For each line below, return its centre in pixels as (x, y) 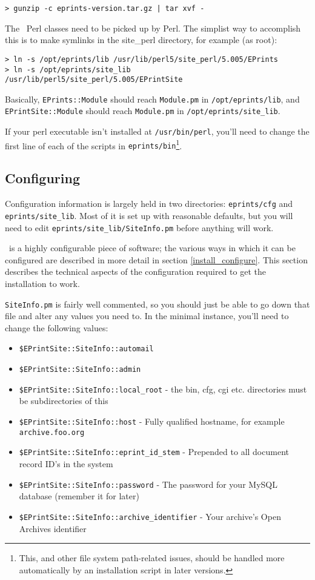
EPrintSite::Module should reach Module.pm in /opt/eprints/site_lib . (143, 111)
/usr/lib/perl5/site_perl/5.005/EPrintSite (94, 80)
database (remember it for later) (79, 496)
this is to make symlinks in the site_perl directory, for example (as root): (141, 40)
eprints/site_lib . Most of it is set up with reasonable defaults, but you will (149, 215)
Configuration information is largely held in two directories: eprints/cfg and (149, 204)
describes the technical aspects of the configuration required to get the (135, 271)
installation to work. (42, 284)
